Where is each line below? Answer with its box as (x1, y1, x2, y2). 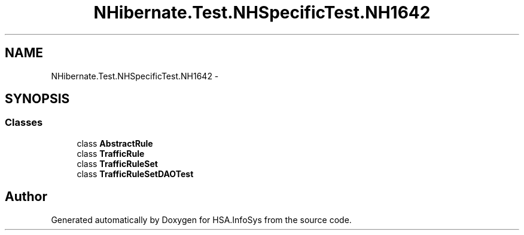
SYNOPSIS (5, 91, 70, 107)
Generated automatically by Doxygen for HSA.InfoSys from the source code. (51, 214, 352, 225)
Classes (5, 116, 43, 129)
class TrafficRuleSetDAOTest (77, 168, 194, 179)
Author (5, 189, 47, 205)
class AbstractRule (77, 138, 153, 149)
